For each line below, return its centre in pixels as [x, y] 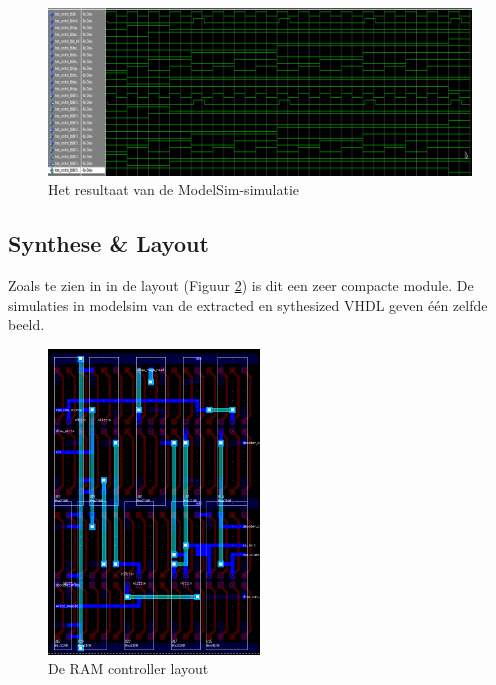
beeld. [26, 324]
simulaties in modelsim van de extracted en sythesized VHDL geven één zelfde [248, 304]
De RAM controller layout [128, 668]
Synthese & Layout [108, 243]
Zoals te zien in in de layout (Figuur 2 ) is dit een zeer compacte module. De [241, 285]
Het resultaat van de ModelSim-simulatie [174, 189]
